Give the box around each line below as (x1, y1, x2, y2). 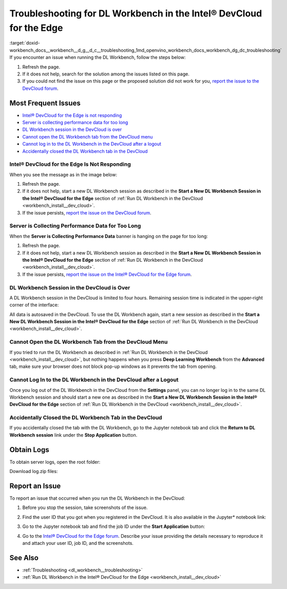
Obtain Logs (9, 445, 49, 454)
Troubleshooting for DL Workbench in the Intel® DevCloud (9, 8, 262, 19)
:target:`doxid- (9, 40, 41, 46)
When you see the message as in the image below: (9, 171, 118, 178)
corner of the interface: (9, 302, 59, 308)
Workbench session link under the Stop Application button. (9, 431, 138, 438)
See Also (9, 553, 39, 562)
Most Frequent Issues (9, 99, 81, 107)
